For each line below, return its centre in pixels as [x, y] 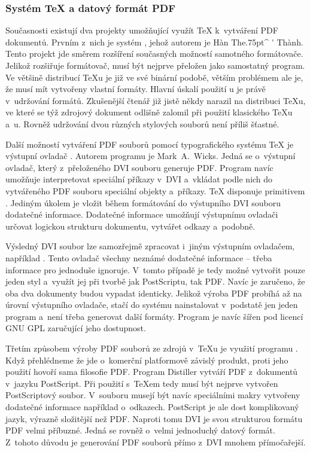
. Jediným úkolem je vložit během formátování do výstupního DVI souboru [143, 202]
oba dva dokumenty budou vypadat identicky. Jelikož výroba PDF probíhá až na [154, 293]
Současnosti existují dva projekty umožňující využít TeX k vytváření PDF [142, 30]
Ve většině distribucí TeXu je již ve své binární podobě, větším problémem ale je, [154, 77]
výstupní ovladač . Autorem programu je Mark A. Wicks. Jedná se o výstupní [151, 156]
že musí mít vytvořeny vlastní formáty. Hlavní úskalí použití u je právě [136, 89]
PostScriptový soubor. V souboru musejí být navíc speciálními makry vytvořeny [153, 395]
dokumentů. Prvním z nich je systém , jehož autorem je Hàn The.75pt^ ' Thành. [154, 42]
